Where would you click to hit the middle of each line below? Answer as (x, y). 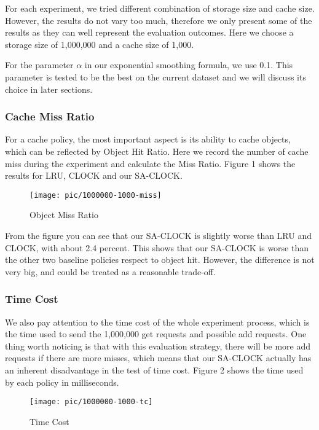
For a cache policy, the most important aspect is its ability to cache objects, (148, 139)
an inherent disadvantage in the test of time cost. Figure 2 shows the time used (154, 369)
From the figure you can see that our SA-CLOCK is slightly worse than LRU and (158, 235)
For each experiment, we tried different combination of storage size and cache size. (160, 8)
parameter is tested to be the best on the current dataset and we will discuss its (156, 76)
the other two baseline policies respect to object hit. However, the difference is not (160, 260)
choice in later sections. (49, 89)
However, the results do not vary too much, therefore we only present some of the (159, 20)
